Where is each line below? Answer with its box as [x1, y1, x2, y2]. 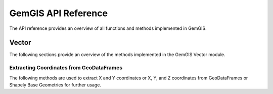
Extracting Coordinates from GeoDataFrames [9, 64, 123, 71]
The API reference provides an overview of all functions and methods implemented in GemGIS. [9, 25, 207, 31]
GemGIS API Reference [9, 8, 108, 19]
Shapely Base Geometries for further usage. [9, 81, 101, 88]
